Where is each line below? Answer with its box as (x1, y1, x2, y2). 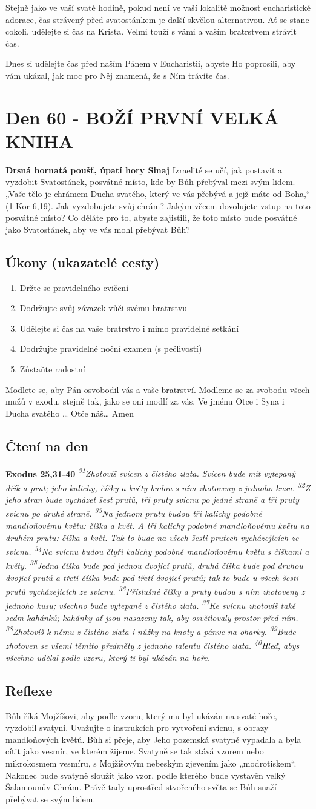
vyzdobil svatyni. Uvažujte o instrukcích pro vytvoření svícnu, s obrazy (5, 721, 269, 734)
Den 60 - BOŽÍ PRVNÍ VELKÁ (5, 104, 279, 129)
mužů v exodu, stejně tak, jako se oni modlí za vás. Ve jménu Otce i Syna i (5, 395, 285, 408)
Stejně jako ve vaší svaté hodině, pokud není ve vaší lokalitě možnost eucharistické (5, 1, 311, 13)
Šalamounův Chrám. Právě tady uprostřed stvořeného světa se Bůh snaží (5, 780, 277, 793)
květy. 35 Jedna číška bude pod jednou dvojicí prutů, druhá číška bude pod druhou (5, 557, 303, 572)
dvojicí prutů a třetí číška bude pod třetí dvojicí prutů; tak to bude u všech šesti (5, 571, 298, 583)
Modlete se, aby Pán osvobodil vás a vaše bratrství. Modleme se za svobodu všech (5, 383, 310, 395)
